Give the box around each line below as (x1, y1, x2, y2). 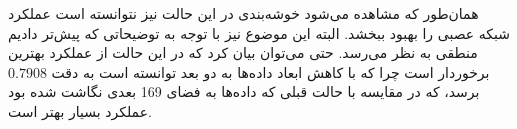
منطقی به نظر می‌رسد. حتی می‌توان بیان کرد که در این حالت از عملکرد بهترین (8, 42, 478, 63)
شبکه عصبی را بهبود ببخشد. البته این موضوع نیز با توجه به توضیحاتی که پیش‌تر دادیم (8, 22, 510, 43)
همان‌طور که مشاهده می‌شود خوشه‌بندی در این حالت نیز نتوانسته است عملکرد (8, 3, 479, 23)
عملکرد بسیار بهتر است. (8, 100, 152, 121)
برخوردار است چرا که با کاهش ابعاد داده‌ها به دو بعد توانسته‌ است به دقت (51, 61, 490, 82)
